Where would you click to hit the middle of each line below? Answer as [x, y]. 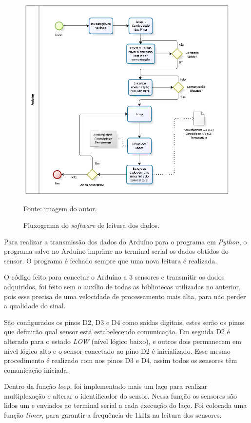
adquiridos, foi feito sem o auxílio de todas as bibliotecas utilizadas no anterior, [122, 286]
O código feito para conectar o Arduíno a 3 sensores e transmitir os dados [114, 277]
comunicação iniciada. [37, 370]
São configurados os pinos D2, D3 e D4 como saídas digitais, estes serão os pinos [124, 322]
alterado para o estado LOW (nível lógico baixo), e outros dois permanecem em [123, 341]
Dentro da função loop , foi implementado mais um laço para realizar [106, 386]
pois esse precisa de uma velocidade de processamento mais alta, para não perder [125, 296]
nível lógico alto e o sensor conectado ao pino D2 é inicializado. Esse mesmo [117, 351]
